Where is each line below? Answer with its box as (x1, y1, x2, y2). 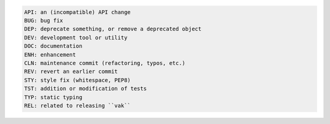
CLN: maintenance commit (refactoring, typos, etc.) (24, 60, 186, 66)
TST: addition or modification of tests (24, 85, 147, 92)
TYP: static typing (24, 94, 82, 100)
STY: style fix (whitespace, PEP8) (24, 77, 131, 83)
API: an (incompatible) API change (24, 9, 131, 15)
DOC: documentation (24, 43, 82, 50)
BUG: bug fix (24, 17, 64, 24)
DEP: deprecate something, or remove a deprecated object (24, 26, 202, 33)
